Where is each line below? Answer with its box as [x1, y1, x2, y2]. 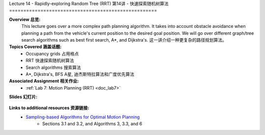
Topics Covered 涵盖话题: [9, 44, 62, 50]
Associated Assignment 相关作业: [9, 78, 79, 84]
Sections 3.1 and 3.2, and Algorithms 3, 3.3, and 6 [42, 121, 142, 127]
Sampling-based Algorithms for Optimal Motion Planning [26, 114, 140, 120]
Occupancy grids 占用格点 [26, 50, 79, 56]
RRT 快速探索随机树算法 [26, 58, 74, 64]
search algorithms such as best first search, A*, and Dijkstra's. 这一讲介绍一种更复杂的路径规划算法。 [21, 37, 227, 43]
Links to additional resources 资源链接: [9, 105, 89, 111]
